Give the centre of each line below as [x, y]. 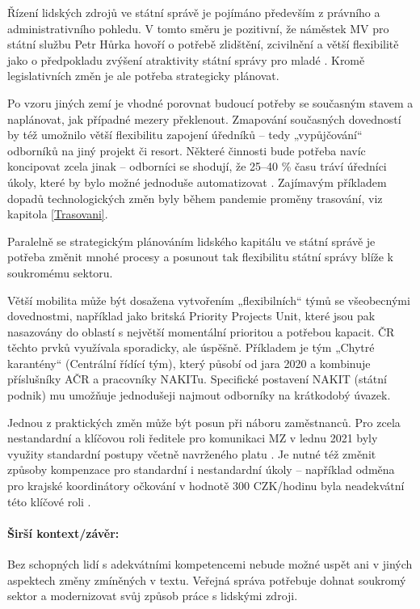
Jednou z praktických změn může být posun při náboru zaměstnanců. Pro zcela [204, 422]
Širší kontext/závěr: [63, 533]
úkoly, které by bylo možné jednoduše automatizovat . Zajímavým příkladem [197, 182]
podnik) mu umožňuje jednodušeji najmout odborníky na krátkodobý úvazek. [199, 395]
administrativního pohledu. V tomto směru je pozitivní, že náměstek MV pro [198, 28]
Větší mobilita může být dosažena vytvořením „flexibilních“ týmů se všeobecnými [209, 300]
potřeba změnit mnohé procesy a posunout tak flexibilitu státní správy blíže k [201, 257]
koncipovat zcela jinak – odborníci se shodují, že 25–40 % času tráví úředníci [197, 166]
